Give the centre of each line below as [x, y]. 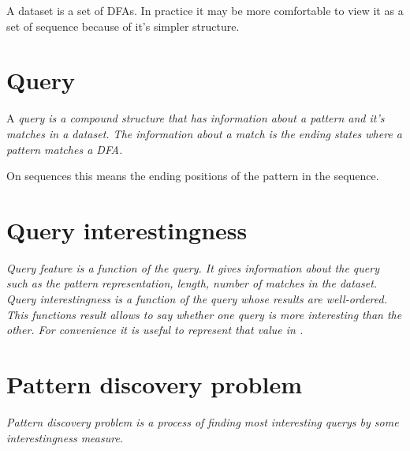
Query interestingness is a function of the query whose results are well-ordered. [197, 299]
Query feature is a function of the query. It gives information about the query [193, 267]
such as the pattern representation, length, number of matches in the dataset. [192, 283]
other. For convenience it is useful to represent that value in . [155, 330]
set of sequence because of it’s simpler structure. [123, 26]
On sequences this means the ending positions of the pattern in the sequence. [193, 176]
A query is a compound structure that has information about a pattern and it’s [196, 118]
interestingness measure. [65, 437]
